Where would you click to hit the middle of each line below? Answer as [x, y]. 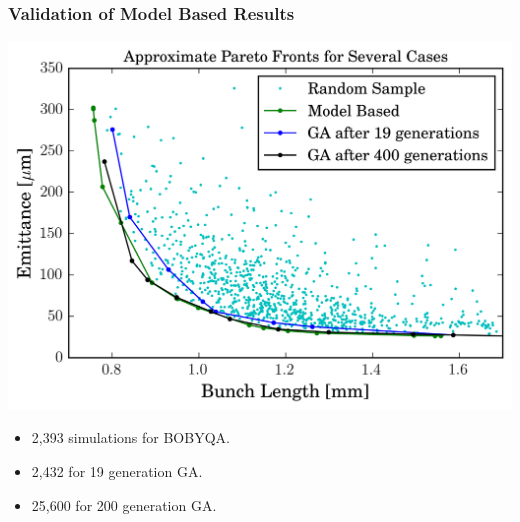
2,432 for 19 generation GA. [117, 471]
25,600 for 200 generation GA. [124, 504]
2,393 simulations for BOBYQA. [130, 437]
